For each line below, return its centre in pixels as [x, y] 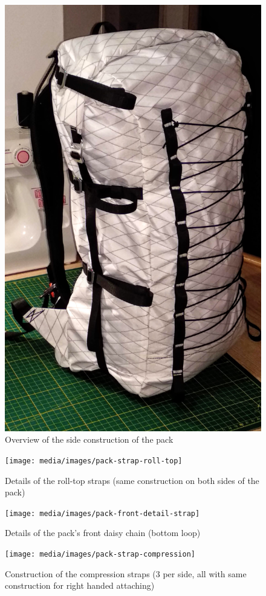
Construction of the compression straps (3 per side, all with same [126, 573]
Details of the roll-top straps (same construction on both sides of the [132, 480]
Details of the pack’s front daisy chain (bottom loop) [103, 533]
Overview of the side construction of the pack [89, 439]
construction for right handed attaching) [80, 585]
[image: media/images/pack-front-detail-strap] [102, 513]
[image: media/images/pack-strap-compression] [100, 554]
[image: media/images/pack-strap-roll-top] [94, 461]
